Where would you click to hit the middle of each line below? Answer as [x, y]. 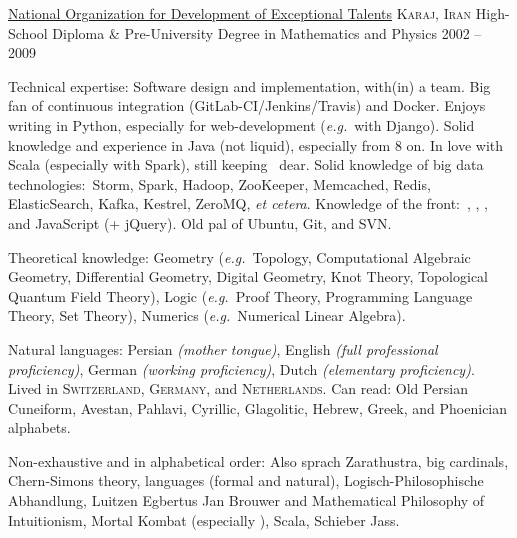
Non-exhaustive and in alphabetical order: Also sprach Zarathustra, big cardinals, [258, 460]
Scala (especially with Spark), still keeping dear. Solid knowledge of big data [246, 164]
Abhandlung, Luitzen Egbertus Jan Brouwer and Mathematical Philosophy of [246, 500]
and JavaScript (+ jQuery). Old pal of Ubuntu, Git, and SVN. [200, 222]
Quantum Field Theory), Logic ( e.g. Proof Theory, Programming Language [240, 295]
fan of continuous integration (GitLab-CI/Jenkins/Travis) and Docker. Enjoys [247, 105]
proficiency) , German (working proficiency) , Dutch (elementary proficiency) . [241, 368]
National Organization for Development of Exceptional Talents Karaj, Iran [240, 13]
